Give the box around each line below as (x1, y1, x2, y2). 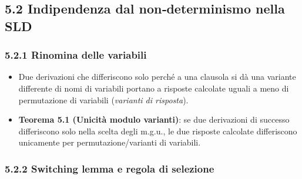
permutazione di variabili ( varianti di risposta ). (18, 93, 189, 106)
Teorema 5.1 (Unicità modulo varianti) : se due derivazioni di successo (18, 113, 290, 126)
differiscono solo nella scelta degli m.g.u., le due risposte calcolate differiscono (18, 124, 297, 137)
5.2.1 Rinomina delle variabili (5, 48, 147, 62)
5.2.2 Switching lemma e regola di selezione (5, 161, 214, 175)
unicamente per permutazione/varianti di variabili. (18, 136, 201, 148)
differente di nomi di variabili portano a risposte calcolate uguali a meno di (18, 82, 289, 94)
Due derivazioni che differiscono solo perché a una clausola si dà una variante (18, 70, 296, 83)
